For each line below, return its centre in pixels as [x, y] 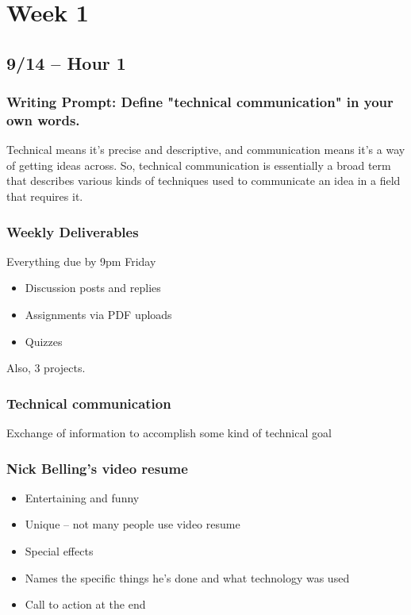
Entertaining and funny [82, 497]
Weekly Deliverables [73, 231]
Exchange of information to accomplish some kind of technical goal [169, 433]
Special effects [59, 551]
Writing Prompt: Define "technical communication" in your [200, 102]
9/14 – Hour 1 [66, 62]
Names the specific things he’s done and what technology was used [187, 577]
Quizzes [44, 341]
